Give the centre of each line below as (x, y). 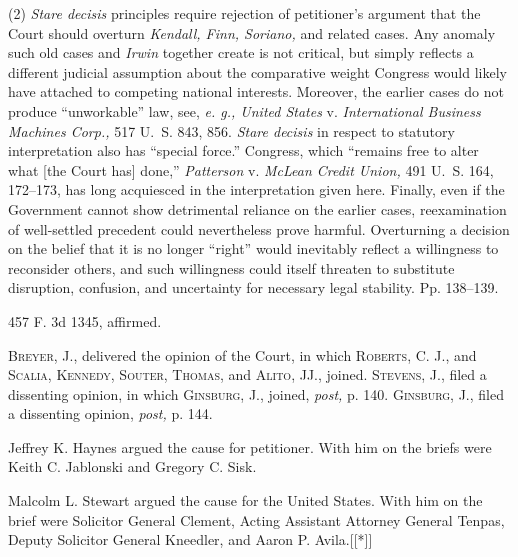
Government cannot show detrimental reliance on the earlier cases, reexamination (257, 208)
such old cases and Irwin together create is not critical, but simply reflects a (241, 52)
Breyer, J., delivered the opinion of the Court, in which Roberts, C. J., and (242, 354)
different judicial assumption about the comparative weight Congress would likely (257, 71)
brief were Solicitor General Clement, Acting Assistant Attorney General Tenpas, (256, 519)
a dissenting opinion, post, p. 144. (110, 413)
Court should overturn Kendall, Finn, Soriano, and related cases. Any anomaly (252, 32)
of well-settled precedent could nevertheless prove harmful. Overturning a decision (259, 228)
